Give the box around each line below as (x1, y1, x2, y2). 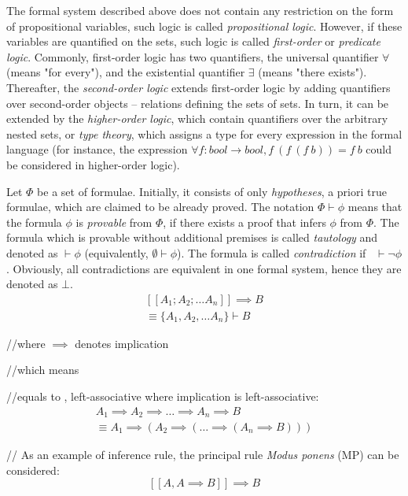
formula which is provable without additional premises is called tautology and (6, 229, 378, 246)
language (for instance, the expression (6, 141, 188, 157)
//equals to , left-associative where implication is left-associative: (6, 387, 319, 404)
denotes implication (75, 335, 169, 351)
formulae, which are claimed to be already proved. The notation (6, 198, 314, 215)
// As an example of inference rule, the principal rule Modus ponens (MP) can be (6, 446, 399, 463)
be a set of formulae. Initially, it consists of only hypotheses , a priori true (37, 183, 387, 199)
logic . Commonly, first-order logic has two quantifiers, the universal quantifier (6, 48, 379, 65)
